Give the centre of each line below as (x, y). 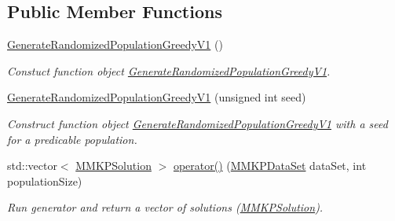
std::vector (32, 166)
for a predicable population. (72, 139)
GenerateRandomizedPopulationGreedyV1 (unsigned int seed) (157, 97)
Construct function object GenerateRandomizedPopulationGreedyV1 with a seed (197, 123)
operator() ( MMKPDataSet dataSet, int (270, 166)
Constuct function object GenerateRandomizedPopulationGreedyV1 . (169, 70)
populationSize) (45, 180)
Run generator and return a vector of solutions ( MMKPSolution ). (165, 207)
